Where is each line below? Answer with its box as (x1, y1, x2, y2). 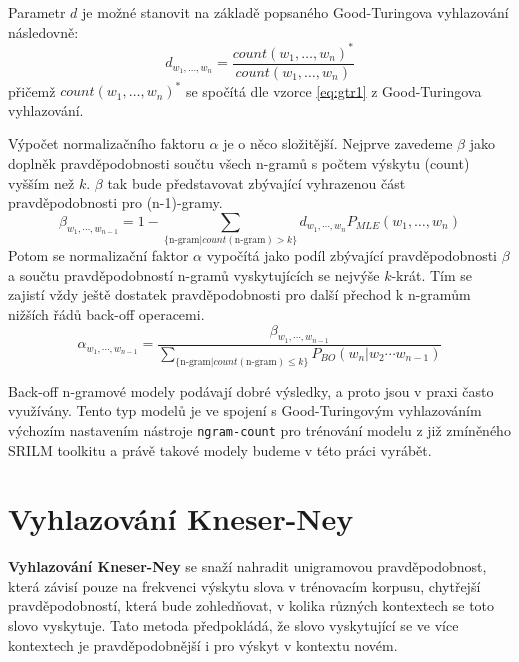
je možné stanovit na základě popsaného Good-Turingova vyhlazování (82, 2, 509, 22)
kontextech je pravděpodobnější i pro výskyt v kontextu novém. (8, 634, 398, 655)
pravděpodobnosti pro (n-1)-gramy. (8, 192, 223, 213)
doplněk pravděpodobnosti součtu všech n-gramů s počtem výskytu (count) (8, 153, 470, 174)
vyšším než (8, 172, 75, 193)
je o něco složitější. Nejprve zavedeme (223, 133, 453, 154)
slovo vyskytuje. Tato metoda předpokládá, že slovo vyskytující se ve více (8, 615, 459, 636)
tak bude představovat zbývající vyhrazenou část (107, 172, 406, 193)
